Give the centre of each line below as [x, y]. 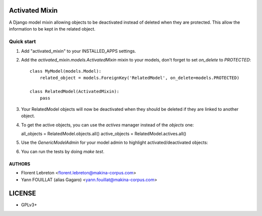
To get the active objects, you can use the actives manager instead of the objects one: [107, 125]
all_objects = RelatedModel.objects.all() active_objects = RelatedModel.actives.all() [104, 134]
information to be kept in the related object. [52, 29]
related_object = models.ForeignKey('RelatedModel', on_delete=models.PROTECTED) [139, 78]
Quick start [23, 41]
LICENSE [23, 193]
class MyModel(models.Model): [66, 71]
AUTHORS [20, 164]
